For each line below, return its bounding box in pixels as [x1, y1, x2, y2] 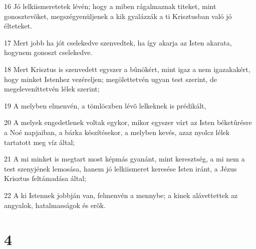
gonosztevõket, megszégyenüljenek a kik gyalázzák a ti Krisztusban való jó [4, 10, 232, 21]
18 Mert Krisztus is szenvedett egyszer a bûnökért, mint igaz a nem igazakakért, [4, 63, 250, 74]
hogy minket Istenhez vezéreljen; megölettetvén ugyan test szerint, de [4, 73, 217, 84]
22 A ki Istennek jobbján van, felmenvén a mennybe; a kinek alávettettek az [4, 189, 238, 200]
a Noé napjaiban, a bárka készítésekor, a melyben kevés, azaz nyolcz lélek [4, 126, 230, 137]
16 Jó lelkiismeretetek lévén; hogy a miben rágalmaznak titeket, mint [4, 1, 216, 11]
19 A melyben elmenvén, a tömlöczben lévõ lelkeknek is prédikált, [4, 100, 206, 110]
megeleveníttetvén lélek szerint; [4, 83, 100, 94]
